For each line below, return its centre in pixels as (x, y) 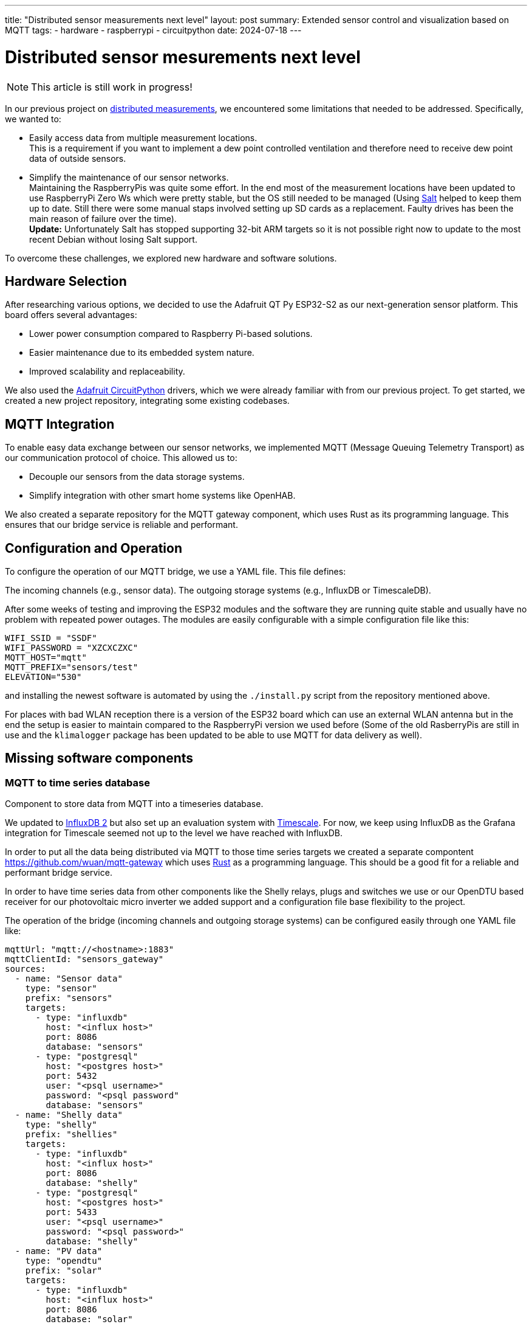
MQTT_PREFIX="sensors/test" (72, 667)
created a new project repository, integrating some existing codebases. (147, 401)
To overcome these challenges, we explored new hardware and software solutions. (171, 258)
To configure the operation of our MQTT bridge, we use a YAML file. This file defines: (176, 572)
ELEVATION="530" (43, 677)
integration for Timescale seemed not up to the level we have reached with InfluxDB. (174, 833)
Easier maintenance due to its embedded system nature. (142, 353)
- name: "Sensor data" (69, 979)
